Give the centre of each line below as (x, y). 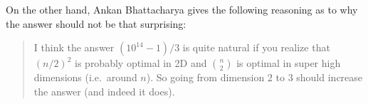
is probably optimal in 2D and (141, 63)
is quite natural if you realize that (256, 47)
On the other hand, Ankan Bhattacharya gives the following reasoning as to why (182, 9)
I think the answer (74, 47)
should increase (330, 77)
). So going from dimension (205, 77)
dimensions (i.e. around (85, 77)
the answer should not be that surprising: (96, 23)
